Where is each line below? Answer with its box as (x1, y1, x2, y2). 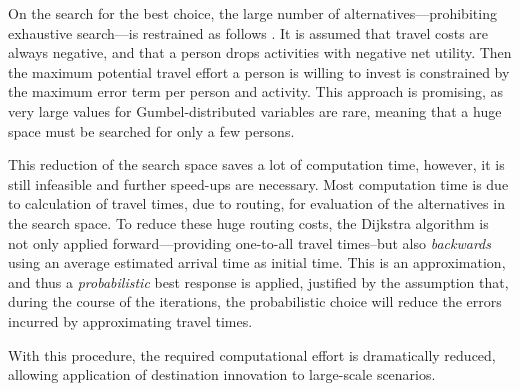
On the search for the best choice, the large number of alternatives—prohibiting (8, 3, 497, 23)
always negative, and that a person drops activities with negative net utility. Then (8, 42, 512, 63)
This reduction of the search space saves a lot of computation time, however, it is (8, 154, 505, 175)
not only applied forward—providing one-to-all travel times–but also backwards (8, 232, 491, 253)
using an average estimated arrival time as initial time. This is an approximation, (8, 252, 506, 273)
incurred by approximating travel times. (8, 310, 253, 331)
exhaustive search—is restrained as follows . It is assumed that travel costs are (8, 22, 489, 43)
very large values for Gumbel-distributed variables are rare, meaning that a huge (8, 100, 502, 121)
